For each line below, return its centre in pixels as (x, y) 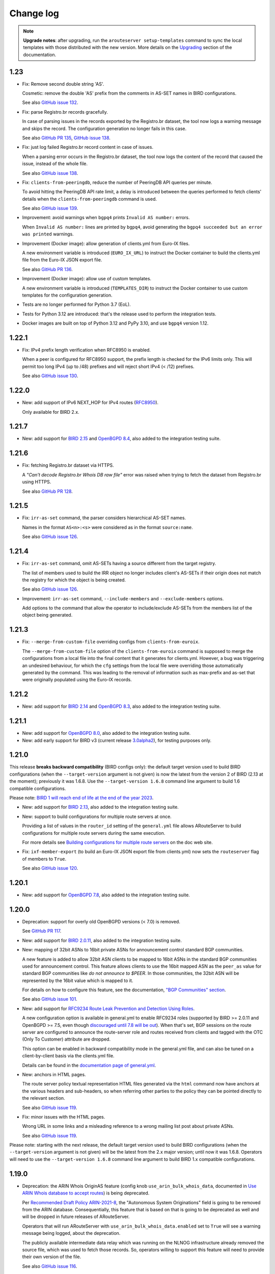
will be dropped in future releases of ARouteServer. (76, 1217)
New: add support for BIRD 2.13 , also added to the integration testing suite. (101, 807)
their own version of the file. (52, 1257)
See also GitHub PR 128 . (48, 491)
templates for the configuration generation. (67, 295)
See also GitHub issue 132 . (50, 102)
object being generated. (47, 615)
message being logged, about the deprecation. (71, 1233)
